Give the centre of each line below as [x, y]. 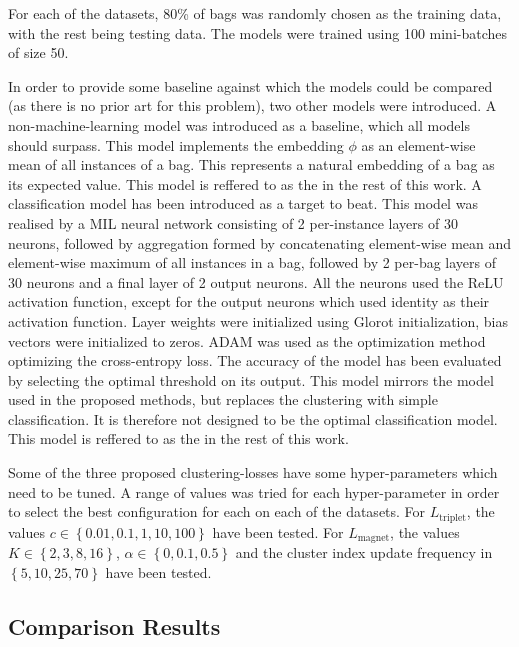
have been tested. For [278, 531]
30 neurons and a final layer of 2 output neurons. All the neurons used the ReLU [256, 281]
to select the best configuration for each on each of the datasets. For [217, 511]
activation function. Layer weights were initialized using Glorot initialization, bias [258, 320]
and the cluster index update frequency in [364, 552]
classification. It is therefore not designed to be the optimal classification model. [253, 418]
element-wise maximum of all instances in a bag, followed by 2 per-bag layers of [252, 262]
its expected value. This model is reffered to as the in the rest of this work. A [245, 183]
